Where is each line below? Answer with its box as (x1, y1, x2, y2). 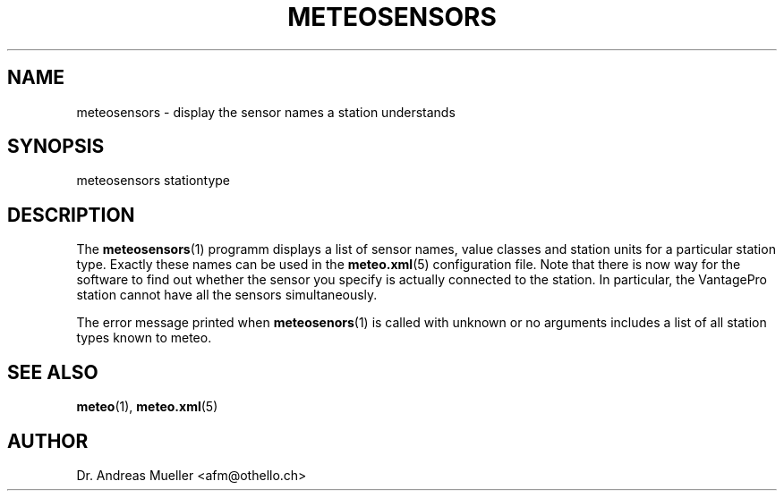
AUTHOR (7, 429, 89, 452)
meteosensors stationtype (76, 173, 231, 189)
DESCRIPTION (7, 203, 135, 226)
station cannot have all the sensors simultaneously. (76, 287, 378, 303)
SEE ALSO (7, 360, 98, 384)
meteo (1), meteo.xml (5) (76, 399, 218, 415)
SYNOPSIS (7, 135, 105, 158)
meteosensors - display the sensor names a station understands (76, 104, 456, 120)
